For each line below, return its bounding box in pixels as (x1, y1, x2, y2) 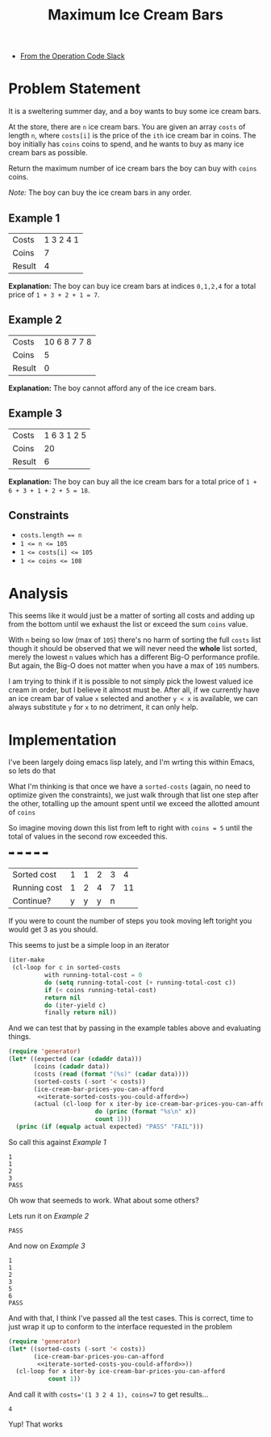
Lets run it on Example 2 (8, 1211, 90, 1220)
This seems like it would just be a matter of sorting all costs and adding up (8, 611, 256, 620)
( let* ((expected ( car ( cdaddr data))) (8, 1055, 143, 1063)
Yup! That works (8, 1419, 63, 1429)
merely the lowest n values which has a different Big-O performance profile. (8, 653, 261, 662)
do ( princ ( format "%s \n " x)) (94, 1108, 197, 1116)
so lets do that (8, 766, 56, 776)
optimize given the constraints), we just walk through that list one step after (8, 790, 259, 800)
